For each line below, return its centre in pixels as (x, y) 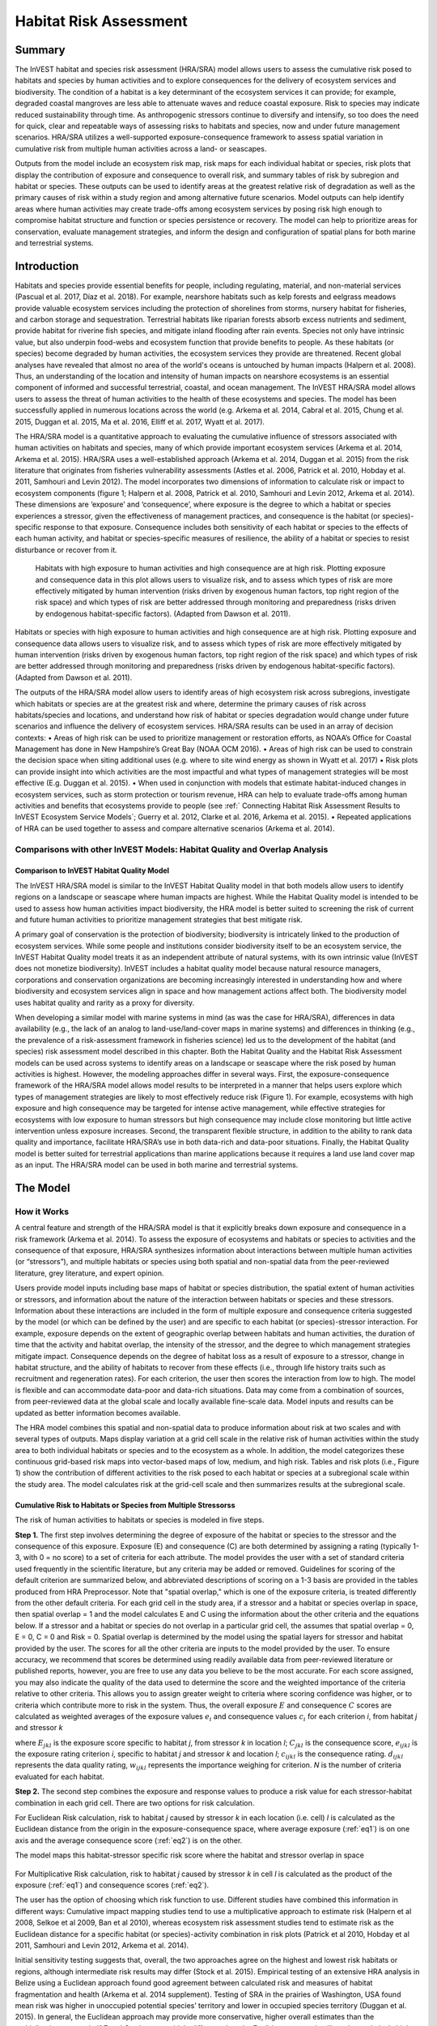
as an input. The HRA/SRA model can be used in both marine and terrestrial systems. (157, 1165)
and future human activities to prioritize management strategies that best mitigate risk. (159, 919)
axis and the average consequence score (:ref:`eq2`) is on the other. (129, 1840)
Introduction (47, 266)
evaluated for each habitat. (60, 1776)
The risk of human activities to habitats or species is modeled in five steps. (140, 1520)
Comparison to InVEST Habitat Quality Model (92, 870)
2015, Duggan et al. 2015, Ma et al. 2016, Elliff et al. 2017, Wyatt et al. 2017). (140, 421)
